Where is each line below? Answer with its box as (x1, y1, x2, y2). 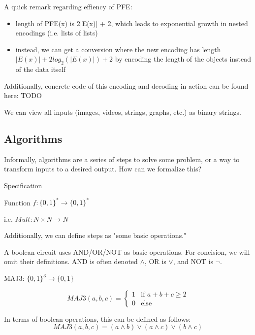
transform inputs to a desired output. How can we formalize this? (4, 164, 202, 174)
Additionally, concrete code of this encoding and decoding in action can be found (4, 80, 249, 91)
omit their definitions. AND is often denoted (4, 256, 138, 267)
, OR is (144, 256, 166, 267)
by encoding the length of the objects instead (115, 54, 252, 64)
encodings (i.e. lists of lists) (15, 28, 98, 38)
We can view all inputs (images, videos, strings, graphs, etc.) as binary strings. (4, 106, 241, 117)
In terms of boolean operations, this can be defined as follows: (4, 313, 191, 324)
